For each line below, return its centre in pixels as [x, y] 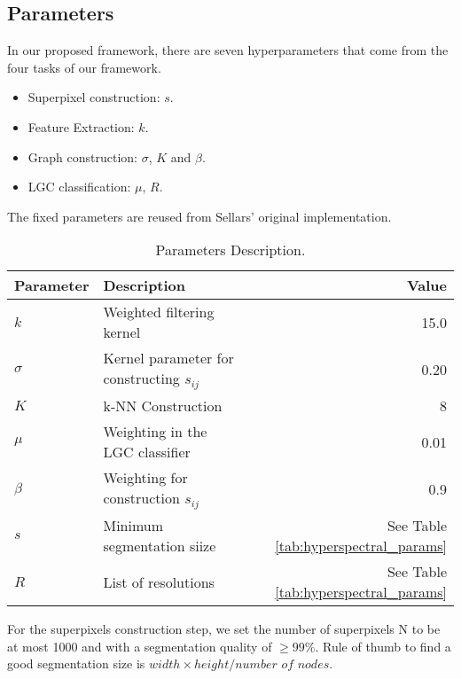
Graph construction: [82, 156]
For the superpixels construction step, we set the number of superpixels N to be [224, 629]
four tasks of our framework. [84, 67]
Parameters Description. [230, 250]
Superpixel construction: [94, 97]
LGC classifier [147, 452]
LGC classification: [79, 187]
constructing [141, 379]
